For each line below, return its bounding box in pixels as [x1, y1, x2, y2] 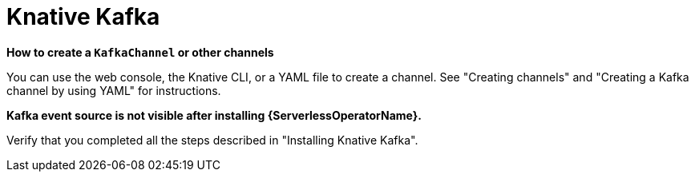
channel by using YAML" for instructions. [6, 83, 221, 97]
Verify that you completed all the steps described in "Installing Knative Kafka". [6, 133, 418, 147]
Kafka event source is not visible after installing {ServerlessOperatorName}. [6, 108, 422, 122]
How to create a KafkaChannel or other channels [6, 45, 274, 59]
